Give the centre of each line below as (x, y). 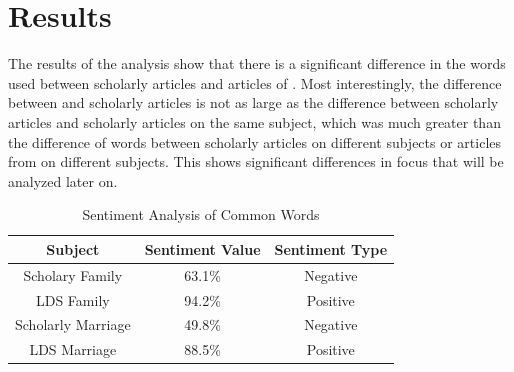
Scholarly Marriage (73, 324)
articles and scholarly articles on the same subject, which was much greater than (254, 121)
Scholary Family (73, 274)
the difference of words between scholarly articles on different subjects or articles (255, 141)
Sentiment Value (202, 248)
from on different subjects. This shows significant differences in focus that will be (256, 161)
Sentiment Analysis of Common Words (201, 214)
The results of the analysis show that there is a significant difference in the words (257, 63)
